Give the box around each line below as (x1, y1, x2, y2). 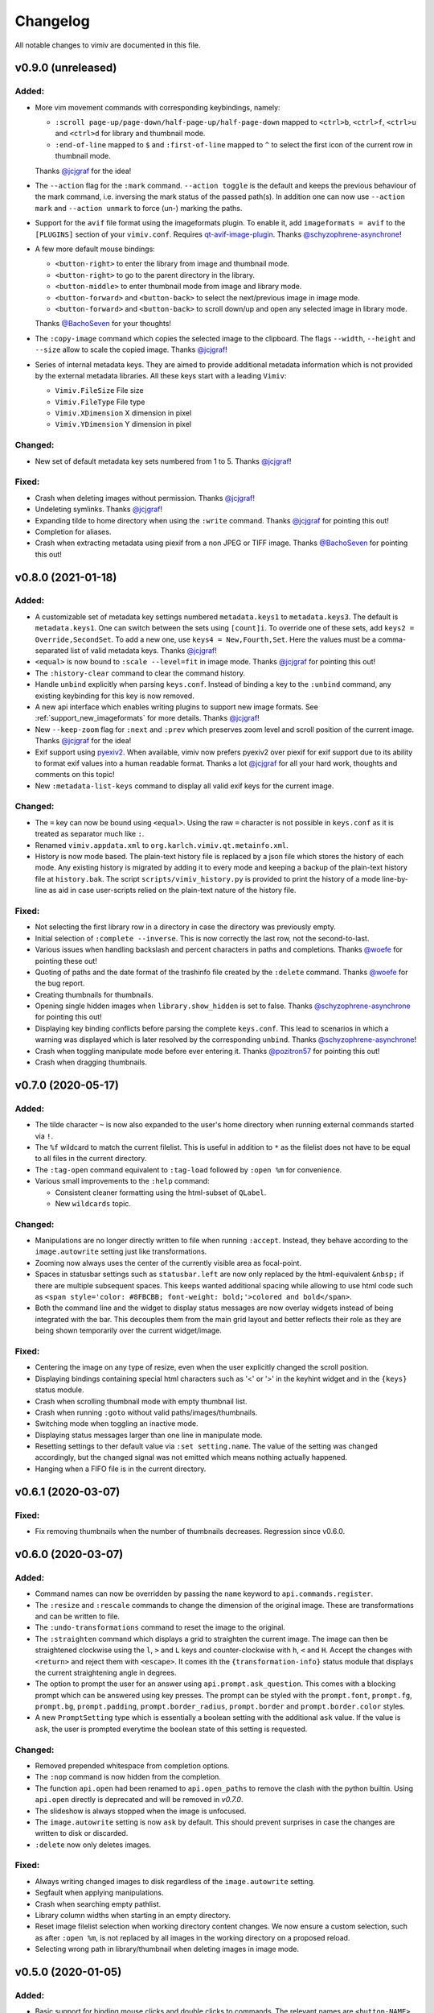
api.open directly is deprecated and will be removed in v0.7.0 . (35, 1795, 244, 1804)
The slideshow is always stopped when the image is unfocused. (35, 1806, 247, 1816)
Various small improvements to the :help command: (35, 1176, 210, 1186)
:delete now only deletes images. (35, 1840, 152, 1850)
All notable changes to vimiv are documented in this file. (14, 40, 201, 50)
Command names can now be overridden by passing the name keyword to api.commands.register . (35, 1589, 374, 1598)
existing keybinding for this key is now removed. (35, 691, 194, 701)
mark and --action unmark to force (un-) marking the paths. (35, 203, 243, 213)
